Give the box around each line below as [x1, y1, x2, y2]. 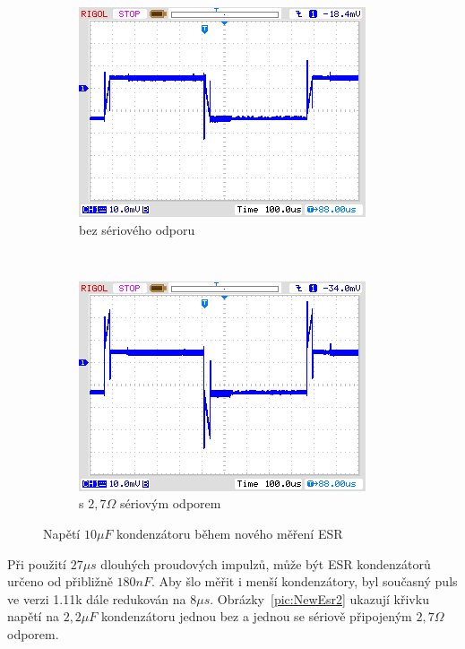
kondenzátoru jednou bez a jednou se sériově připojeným [100, 607, 412, 626]
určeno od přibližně [7, 572, 113, 591]
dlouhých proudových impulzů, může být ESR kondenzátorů [100, 554, 431, 573]
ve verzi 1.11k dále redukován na [7, 589, 186, 608]
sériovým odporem [119, 494, 221, 513]
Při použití [7, 554, 66, 573]
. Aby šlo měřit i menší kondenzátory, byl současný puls [151, 572, 458, 591]
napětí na [7, 607, 59, 626]
